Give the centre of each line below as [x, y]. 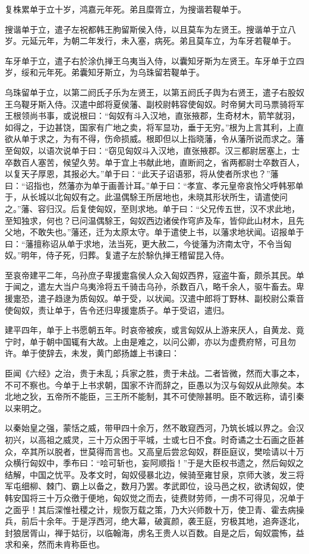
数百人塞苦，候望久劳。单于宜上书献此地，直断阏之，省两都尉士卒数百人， [158, 162]
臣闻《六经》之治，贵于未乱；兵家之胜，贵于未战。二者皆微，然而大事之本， [154, 373]
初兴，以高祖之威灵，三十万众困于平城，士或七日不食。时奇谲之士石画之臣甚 [154, 439]
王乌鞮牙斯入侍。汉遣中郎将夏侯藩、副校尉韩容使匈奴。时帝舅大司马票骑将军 [154, 104]
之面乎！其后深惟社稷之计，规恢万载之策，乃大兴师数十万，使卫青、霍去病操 [154, 509]
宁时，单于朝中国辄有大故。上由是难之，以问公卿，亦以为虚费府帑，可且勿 [150, 341]
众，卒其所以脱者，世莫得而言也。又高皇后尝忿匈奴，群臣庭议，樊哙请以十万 [154, 451]
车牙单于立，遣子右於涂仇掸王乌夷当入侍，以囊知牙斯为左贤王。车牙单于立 [150, 60]
